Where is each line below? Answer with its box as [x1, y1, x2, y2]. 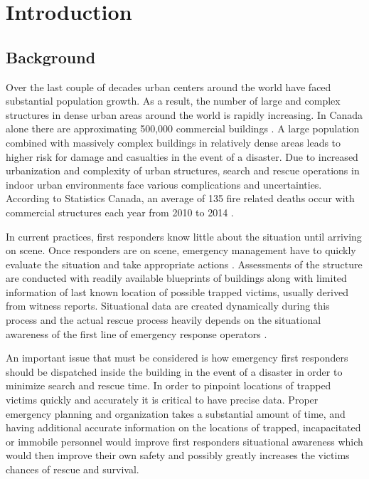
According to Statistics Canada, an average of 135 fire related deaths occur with [6, 191, 355, 206]
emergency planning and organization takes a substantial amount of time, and [6, 406, 346, 421]
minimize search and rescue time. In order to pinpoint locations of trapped [6, 378, 331, 393]
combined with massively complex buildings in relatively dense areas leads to [6, 135, 341, 149]
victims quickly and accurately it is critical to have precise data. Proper [6, 392, 319, 407]
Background [6, 46, 96, 68]
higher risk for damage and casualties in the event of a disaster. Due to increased [6, 149, 358, 164]
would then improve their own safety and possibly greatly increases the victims [6, 448, 350, 463]
